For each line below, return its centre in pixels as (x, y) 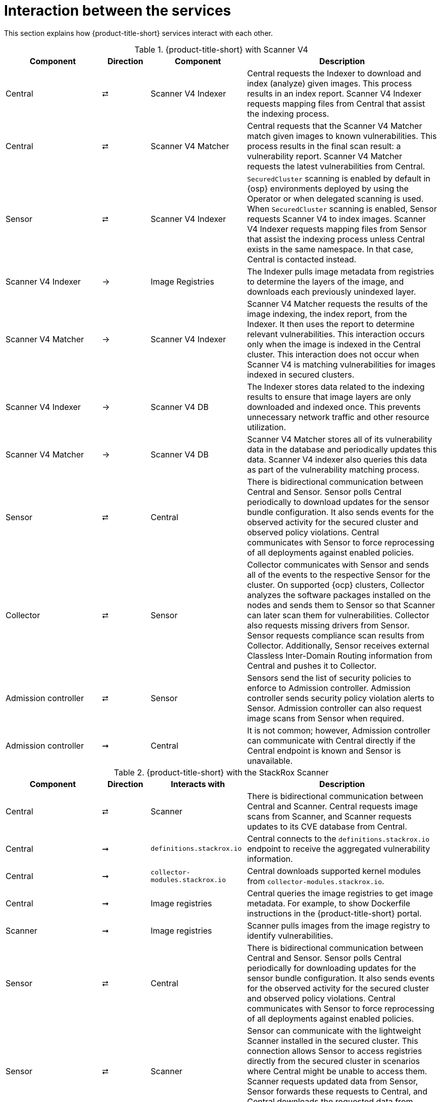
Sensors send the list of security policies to (329, 678)
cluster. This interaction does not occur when (333, 354)
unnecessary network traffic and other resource (338, 417)
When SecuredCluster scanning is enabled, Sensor (342, 209)
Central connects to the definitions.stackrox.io (338, 838)
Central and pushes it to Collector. (312, 665)
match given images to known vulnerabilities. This (342, 136)
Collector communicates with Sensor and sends (338, 564)
